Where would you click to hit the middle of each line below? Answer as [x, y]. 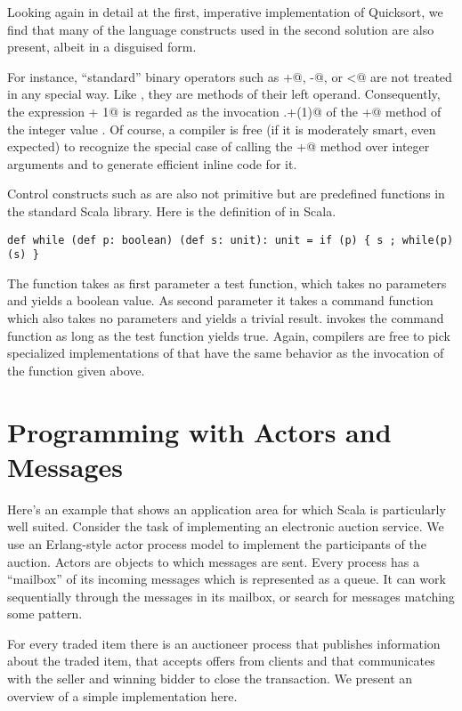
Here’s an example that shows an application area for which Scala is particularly [227, 509]
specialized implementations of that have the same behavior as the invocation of [226, 353]
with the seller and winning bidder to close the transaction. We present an [210, 679]
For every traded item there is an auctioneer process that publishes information [224, 643]
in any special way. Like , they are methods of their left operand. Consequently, [224, 94]
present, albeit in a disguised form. [102, 47]
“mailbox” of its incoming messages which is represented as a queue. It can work [227, 579]
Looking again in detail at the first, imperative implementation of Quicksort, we [225, 12]
